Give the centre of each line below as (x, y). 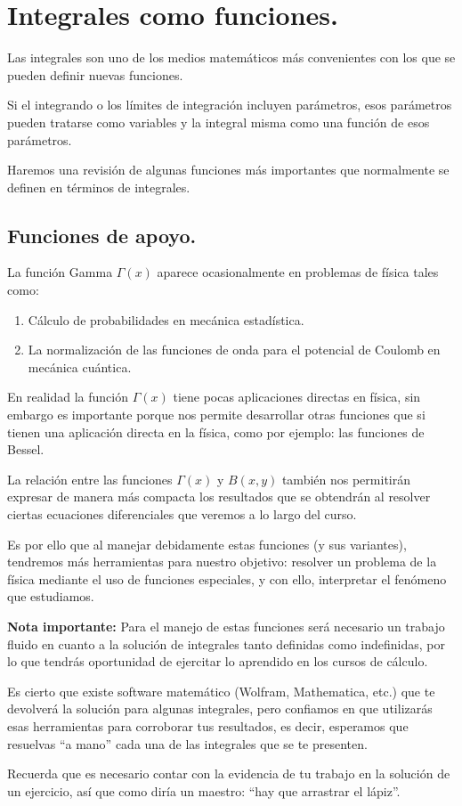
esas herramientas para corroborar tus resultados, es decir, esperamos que (208, 725)
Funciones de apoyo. (102, 235)
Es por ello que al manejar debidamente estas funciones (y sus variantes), (207, 544)
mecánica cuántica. (80, 366)
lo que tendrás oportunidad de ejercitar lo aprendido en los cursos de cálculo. (218, 661)
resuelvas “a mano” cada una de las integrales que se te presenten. (187, 743)
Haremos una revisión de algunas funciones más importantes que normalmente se (228, 170)
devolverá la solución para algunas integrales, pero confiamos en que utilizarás (220, 708)
